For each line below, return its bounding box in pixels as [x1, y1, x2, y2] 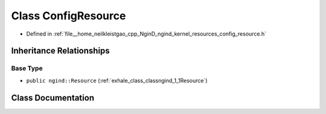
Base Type [11, 64, 43, 72]
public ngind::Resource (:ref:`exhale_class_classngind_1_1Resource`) [26, 77, 208, 84]
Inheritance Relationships [11, 46, 110, 56]
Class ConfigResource [11, 9, 126, 22]
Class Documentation [11, 92, 95, 103]
